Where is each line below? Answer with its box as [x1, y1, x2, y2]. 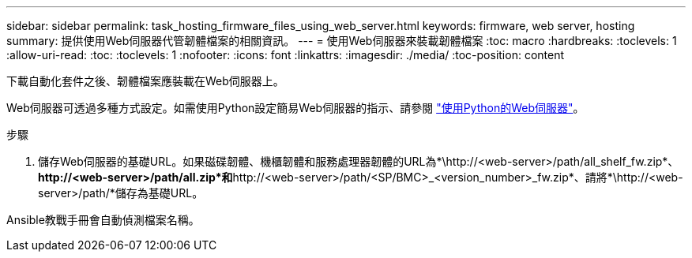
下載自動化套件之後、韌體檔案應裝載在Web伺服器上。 [6, 74, 284, 88]
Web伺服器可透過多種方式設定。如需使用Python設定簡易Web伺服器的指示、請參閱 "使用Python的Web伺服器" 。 [6, 101, 585, 114]
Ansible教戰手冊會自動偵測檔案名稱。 [6, 213, 200, 226]
